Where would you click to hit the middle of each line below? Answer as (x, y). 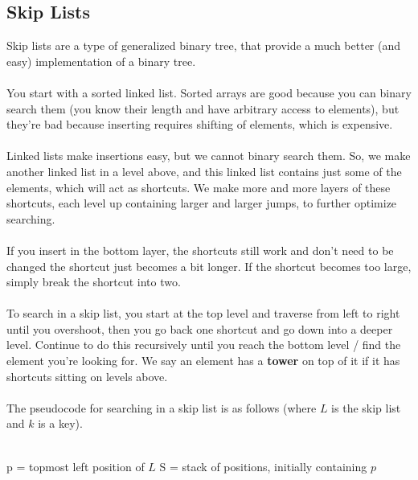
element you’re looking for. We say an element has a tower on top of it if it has (203, 361)
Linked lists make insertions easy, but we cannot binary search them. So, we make (209, 156)
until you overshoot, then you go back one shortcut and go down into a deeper (200, 328)
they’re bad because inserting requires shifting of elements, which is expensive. (200, 124)
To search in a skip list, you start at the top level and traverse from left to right (203, 313)
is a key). (60, 423)
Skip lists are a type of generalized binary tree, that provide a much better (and (204, 45)
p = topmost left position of (76, 466)
